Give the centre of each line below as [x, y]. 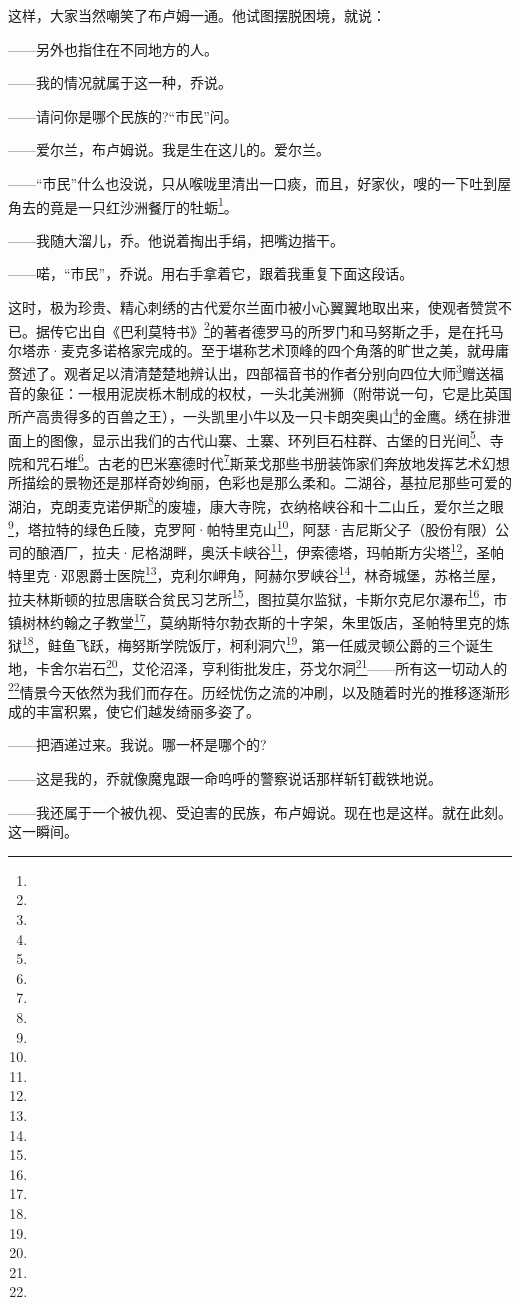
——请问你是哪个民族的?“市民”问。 [123, 115]
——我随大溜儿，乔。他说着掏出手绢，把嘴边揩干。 [176, 239]
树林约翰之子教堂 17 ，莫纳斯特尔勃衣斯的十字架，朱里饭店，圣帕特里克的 [258, 620]
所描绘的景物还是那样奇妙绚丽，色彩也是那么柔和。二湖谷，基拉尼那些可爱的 [260, 482]
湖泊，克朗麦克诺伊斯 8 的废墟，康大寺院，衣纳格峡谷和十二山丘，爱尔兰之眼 [256, 504]
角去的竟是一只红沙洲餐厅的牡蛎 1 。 [123, 205]
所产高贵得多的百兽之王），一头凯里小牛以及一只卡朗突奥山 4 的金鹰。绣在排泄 [259, 414]
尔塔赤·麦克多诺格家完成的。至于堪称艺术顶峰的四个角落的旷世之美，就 [244, 349]
